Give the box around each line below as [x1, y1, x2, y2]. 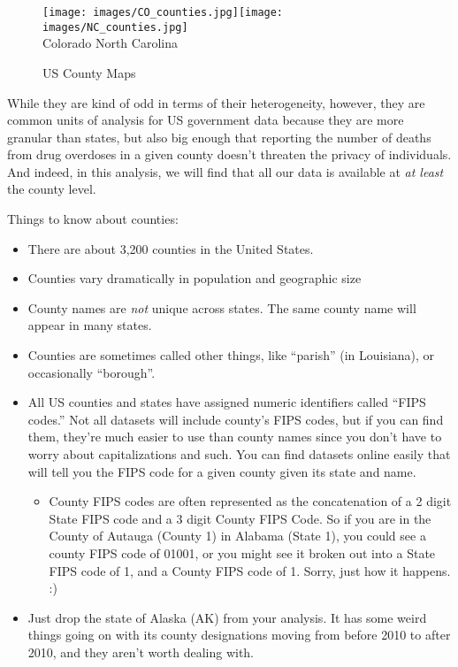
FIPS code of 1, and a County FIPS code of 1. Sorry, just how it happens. [49, 561, 451, 579]
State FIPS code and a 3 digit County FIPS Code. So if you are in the [49, 509, 431, 527]
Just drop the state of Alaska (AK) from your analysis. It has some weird [27, 608, 427, 626]
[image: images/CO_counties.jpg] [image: [42, 6, 284, 19]
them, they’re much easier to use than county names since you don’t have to [27, 427, 442, 446]
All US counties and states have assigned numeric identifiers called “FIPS [27, 393, 426, 411]
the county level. [7, 180, 96, 198]
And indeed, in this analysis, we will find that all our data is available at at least [7, 162, 444, 180]
